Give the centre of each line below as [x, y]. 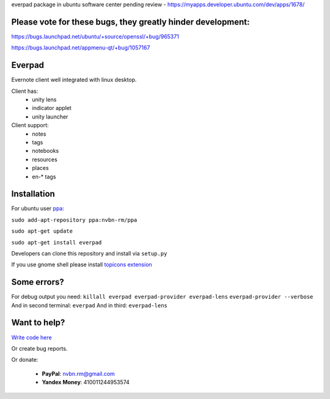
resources [45, 159]
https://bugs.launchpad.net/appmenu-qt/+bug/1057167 [81, 48]
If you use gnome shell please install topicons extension [82, 265]
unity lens [44, 99]
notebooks [46, 151]
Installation [33, 194]
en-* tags [44, 177]
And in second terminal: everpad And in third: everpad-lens [89, 305]
